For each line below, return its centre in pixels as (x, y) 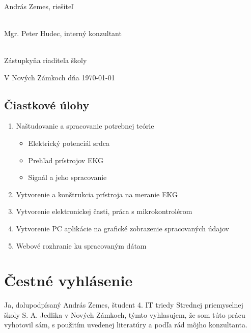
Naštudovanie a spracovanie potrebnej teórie (85, 126)
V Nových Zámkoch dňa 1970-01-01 (60, 77)
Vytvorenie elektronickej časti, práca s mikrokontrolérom (104, 211)
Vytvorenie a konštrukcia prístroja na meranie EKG (97, 194)
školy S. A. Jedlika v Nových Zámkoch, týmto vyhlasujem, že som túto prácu (125, 314)
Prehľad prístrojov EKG (66, 160)
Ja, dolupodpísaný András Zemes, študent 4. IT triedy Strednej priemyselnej (124, 305)
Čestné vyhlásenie (68, 280)
